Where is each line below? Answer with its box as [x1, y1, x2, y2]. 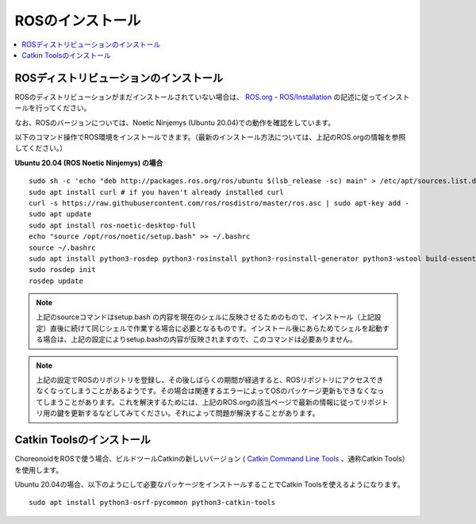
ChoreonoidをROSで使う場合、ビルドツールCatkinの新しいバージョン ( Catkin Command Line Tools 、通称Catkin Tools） [14, 454, 409, 464]
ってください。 [42, 103, 91, 113]
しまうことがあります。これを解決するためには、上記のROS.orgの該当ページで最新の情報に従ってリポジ [42, 397, 382, 407]
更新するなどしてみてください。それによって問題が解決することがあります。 [70, 408, 320, 418]
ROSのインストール [14, 12, 141, 29]
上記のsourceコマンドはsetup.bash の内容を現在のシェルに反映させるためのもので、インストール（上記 [36, 312, 374, 322]
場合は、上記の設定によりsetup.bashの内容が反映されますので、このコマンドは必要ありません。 [42, 335, 357, 344]
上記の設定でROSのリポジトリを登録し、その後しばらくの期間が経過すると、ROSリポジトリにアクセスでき [36, 375, 384, 384]
